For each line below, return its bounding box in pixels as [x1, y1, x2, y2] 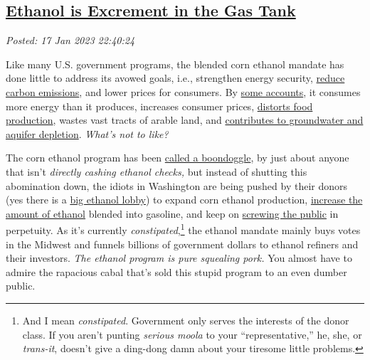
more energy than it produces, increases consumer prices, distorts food [6, 98, 313, 113]
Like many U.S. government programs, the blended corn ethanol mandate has [6, 56, 344, 71]
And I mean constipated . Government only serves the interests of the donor [22, 312, 349, 327]
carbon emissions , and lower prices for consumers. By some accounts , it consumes [6, 84, 361, 99]
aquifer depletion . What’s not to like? [6, 126, 169, 141]
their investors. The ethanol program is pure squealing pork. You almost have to [6, 250, 352, 265]
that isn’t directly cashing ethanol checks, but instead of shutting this [6, 164, 307, 179]
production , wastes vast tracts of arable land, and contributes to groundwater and [6, 112, 364, 127]
